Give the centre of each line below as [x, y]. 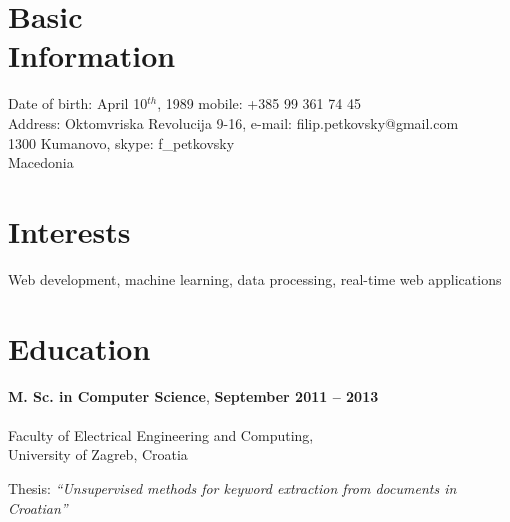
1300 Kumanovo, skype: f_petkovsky [121, 142]
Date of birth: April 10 [78, 103]
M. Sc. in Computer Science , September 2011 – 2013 [193, 395]
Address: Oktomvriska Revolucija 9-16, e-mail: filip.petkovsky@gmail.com [233, 122]
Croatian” [38, 507]
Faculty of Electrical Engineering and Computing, [161, 434]
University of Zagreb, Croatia [98, 454]
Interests [69, 230]
